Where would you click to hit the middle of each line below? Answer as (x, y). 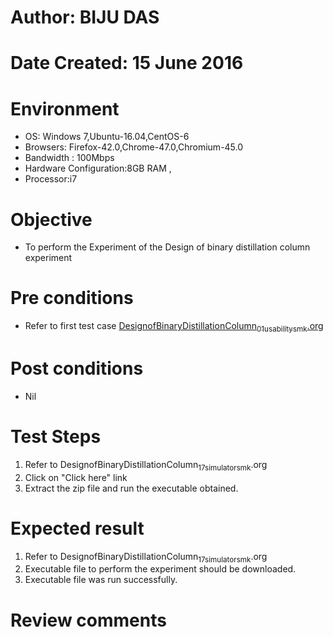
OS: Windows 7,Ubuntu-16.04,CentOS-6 (107, 137)
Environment (65, 108)
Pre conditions (72, 298)
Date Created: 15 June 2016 (127, 63)
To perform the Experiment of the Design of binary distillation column (167, 247)
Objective (51, 219)
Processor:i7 (51, 179)
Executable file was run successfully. (101, 580)
